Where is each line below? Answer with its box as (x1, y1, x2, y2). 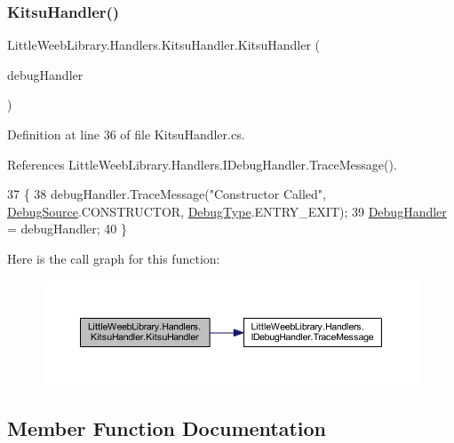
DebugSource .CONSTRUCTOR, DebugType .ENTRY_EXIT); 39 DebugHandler (7, 202, 447, 220)
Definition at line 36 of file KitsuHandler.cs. (7, 125, 245, 143)
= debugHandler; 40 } (7, 219, 128, 238)
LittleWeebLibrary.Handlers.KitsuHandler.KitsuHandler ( (7, 36, 321, 54)
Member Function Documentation (7, 414, 327, 441)
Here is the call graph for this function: (7, 249, 220, 267)
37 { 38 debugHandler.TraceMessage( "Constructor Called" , (7, 185, 326, 203)
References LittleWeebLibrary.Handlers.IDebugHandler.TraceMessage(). (7, 154, 397, 173)
